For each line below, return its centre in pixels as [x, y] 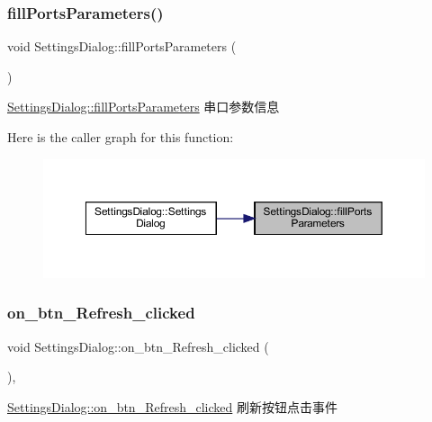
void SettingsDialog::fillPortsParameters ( [122, 46]
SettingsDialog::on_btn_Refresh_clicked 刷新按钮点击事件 [172, 406]
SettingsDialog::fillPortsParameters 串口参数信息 [144, 107]
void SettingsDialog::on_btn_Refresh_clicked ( [138, 346]
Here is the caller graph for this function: [121, 137]
